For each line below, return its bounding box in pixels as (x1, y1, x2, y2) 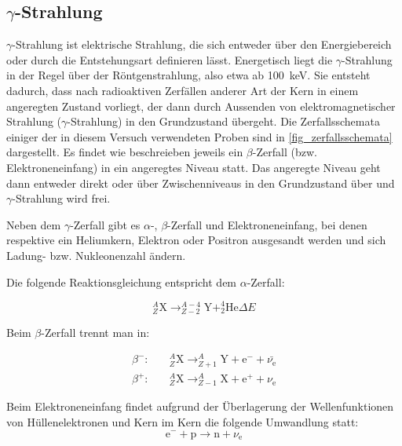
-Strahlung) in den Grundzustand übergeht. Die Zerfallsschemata (67, 113, 380, 130)
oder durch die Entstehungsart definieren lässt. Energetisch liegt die (6, 51, 333, 68)
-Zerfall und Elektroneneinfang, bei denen (167, 216, 367, 232)
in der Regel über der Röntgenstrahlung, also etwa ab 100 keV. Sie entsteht (6, 67, 371, 83)
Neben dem (6, 216, 61, 232)
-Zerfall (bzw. (252, 144, 317, 160)
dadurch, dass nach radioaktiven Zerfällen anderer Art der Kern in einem (6, 82, 359, 98)
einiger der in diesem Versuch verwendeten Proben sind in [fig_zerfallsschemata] (6, 128, 393, 144)
